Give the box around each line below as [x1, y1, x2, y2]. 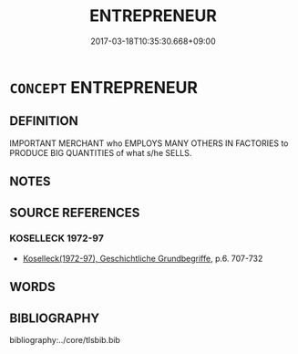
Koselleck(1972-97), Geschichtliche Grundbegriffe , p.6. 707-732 [22, 253, 263, 264]
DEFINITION [9, 113, 79, 129]
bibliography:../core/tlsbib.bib [9, 335, 121, 346]
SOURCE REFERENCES [9, 204, 140, 220]
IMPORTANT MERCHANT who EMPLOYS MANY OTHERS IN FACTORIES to [9, 138, 289, 149]
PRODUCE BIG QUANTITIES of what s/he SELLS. [9, 147, 192, 158]
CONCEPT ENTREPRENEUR [9, 77, 199, 98]
